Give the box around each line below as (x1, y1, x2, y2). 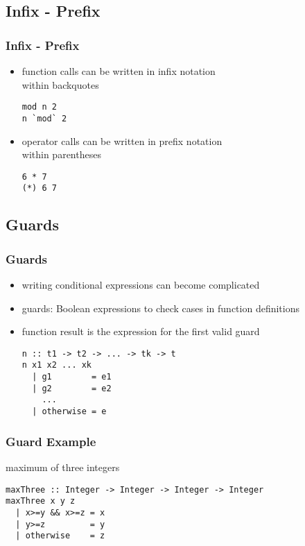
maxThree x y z (6, 496, 76, 506)
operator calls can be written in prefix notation (21, 133, 223, 148)
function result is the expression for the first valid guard (21, 324, 260, 339)
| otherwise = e (32, 407, 107, 417)
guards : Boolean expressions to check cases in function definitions (21, 300, 299, 315)
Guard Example (6, 432, 96, 450)
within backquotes (21, 77, 99, 92)
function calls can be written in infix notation (21, 64, 216, 78)
